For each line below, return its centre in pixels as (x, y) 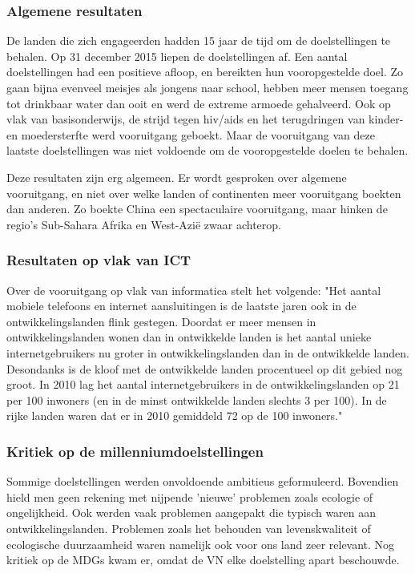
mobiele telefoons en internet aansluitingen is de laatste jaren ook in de (181, 306)
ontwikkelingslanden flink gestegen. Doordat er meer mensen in (161, 321)
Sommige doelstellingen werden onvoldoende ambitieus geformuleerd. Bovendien (203, 481)
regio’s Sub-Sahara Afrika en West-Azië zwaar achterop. (144, 224)
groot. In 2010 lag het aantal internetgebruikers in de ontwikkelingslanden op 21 (203, 384)
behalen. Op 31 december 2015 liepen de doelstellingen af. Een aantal (177, 56)
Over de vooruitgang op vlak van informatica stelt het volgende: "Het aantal (194, 290)
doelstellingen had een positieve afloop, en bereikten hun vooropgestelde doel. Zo (205, 72)
